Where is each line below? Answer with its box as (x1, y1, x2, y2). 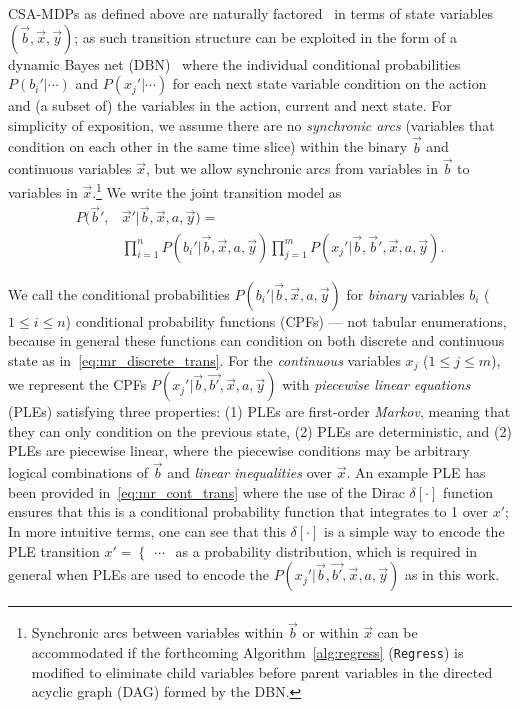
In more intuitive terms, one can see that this (8, 520, 286, 541)
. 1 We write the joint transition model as (92, 179, 342, 202)
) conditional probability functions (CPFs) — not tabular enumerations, (65, 310, 507, 331)
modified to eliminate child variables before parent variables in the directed (31, 661, 493, 682)
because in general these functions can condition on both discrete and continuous (8, 330, 505, 351)
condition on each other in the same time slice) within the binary (8, 136, 408, 157)
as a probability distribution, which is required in (175, 540, 478, 561)
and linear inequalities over (167, 462, 332, 483)
